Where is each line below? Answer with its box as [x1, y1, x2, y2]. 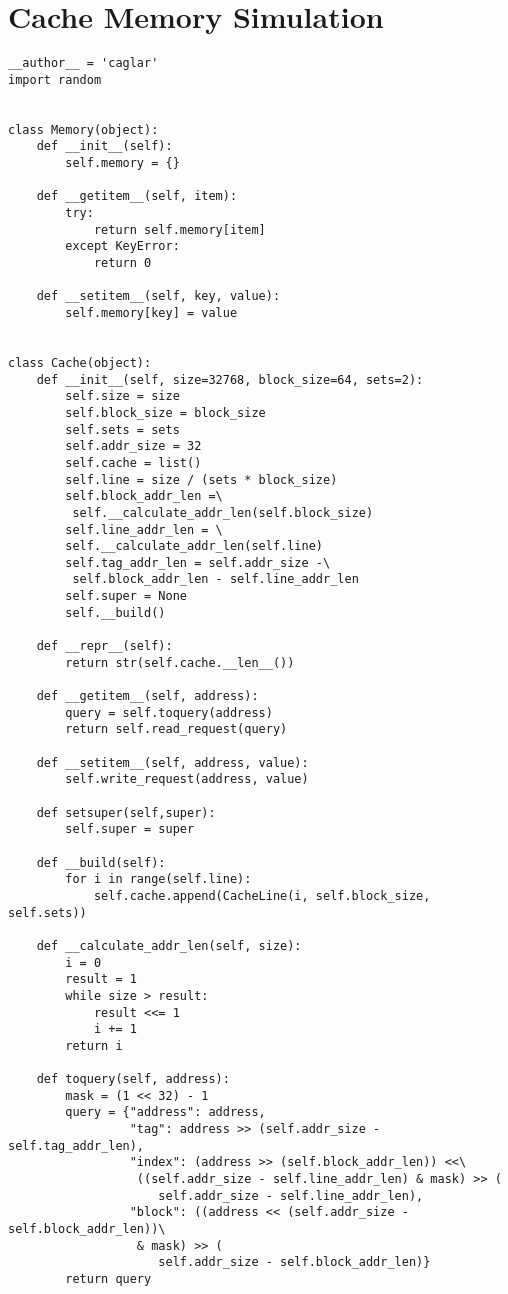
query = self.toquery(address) [65, 705, 273, 720]
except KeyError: [65, 239, 180, 254]
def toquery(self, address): [36, 1072, 230, 1087]
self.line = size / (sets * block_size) [65, 472, 338, 487]
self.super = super [65, 822, 195, 837]
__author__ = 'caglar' [8, 56, 159, 71]
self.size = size [65, 389, 180, 404]
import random [8, 72, 102, 87]
